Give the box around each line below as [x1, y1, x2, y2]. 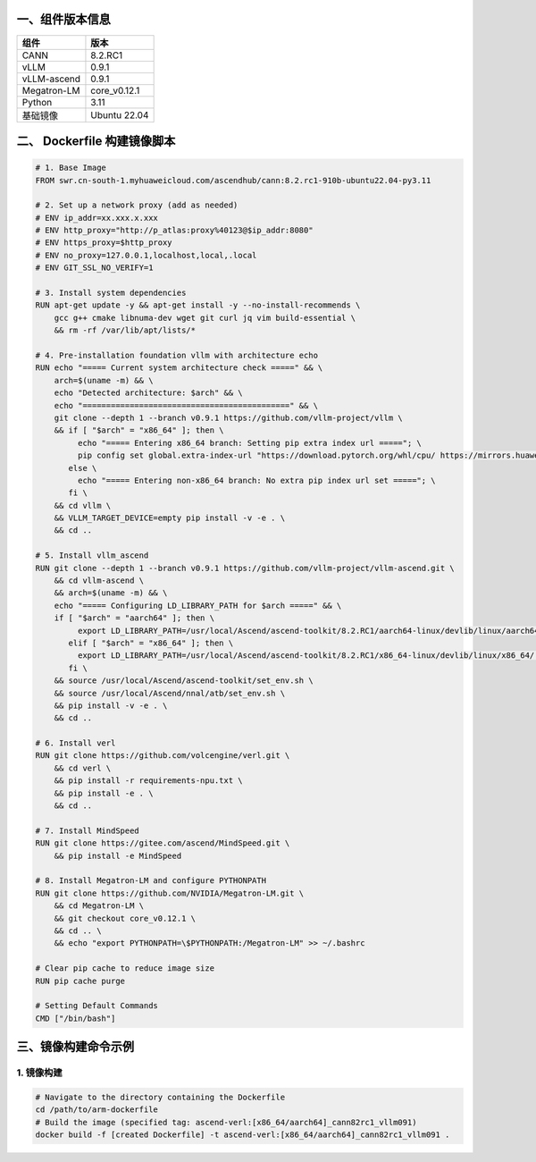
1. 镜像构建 [16, 1066, 63, 1079]
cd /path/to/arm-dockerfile [35, 1105, 158, 1115]
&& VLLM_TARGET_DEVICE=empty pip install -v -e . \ [54, 513, 286, 523]
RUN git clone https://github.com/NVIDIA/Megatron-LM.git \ [35, 888, 305, 898]
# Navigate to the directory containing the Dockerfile [35, 1091, 286, 1102]
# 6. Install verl [35, 738, 116, 748]
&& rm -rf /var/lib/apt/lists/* [54, 325, 197, 335]
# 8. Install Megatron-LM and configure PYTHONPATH [35, 876, 267, 886]
